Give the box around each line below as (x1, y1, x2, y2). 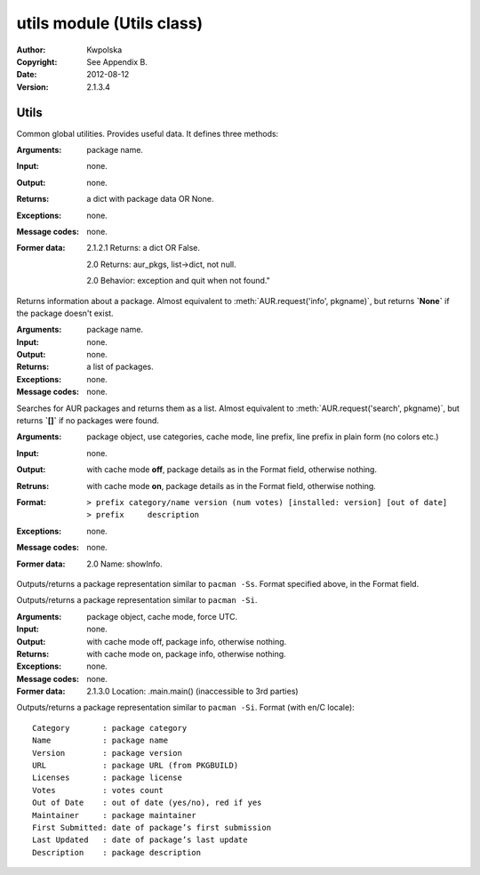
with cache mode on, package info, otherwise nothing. (86, 648, 286, 659)
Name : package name (32, 735, 169, 746)
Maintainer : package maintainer (32, 810, 197, 820)
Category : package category (32, 723, 188, 733)
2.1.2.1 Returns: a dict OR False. (86, 243, 200, 253)
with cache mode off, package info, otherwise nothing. (86, 636, 287, 646)
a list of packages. (86, 361, 155, 373)
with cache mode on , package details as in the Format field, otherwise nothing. (86, 480, 377, 491)
